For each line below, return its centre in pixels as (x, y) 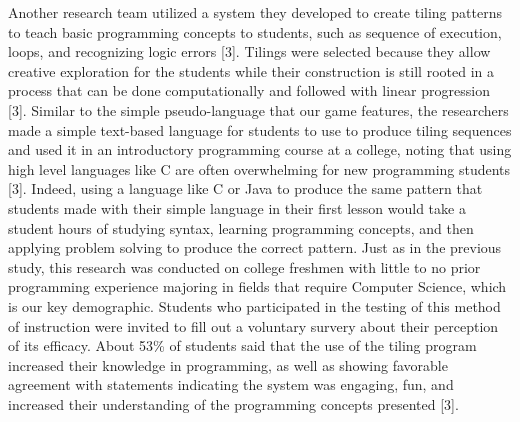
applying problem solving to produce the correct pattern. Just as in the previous (255, 247)
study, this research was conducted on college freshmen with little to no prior (244, 266)
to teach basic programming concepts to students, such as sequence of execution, (255, 31)
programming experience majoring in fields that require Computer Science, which (257, 286)
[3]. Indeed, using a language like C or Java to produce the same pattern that (245, 188)
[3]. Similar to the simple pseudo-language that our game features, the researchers (258, 109)
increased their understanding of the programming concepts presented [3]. (233, 403)
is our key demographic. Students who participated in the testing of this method (254, 305)
